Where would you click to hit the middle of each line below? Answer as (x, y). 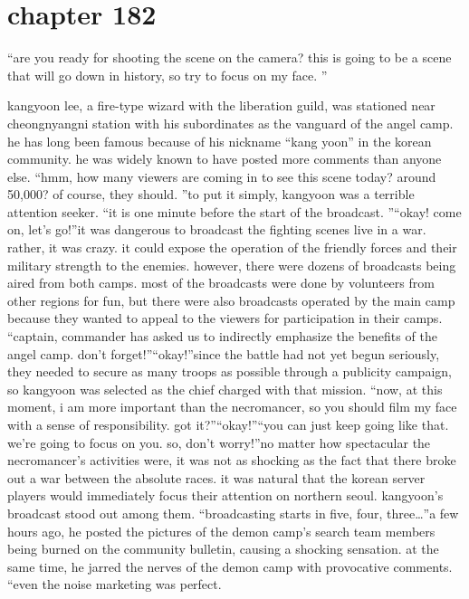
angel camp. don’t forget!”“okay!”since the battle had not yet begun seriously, (224, 353)
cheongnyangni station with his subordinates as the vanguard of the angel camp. (230, 123)
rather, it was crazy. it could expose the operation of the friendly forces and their (232, 247)
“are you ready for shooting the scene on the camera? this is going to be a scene (230, 57)
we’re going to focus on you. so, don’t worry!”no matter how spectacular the (219, 442)
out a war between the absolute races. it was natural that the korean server (216, 477)
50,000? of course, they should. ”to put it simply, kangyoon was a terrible (211, 194)
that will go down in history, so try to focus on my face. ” (167, 75)
